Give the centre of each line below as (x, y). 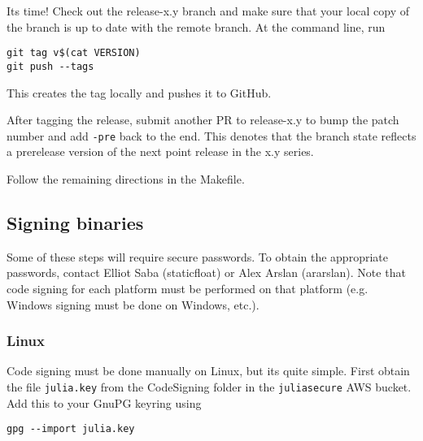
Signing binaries (75, 222)
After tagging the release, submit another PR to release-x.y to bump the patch (203, 120)
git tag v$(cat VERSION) (74, 53)
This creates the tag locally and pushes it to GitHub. (139, 92)
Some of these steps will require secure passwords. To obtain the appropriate (197, 256)
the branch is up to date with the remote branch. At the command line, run (196, 26)
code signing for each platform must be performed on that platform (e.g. (188, 288)
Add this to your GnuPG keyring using (104, 402)
